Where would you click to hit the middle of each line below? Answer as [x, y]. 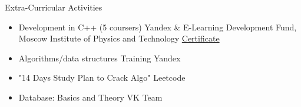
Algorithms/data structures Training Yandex [100, 58]
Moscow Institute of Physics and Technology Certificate [119, 38]
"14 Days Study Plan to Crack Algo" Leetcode [102, 77]
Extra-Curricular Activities [54, 7]
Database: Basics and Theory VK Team [90, 97]
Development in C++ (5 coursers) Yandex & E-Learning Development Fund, [158, 27]
